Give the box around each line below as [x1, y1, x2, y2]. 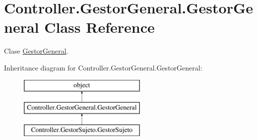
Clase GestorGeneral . [4, 46, 68, 56]
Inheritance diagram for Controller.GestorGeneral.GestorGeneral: [4, 62, 202, 72]
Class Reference [44, 17, 155, 37]
